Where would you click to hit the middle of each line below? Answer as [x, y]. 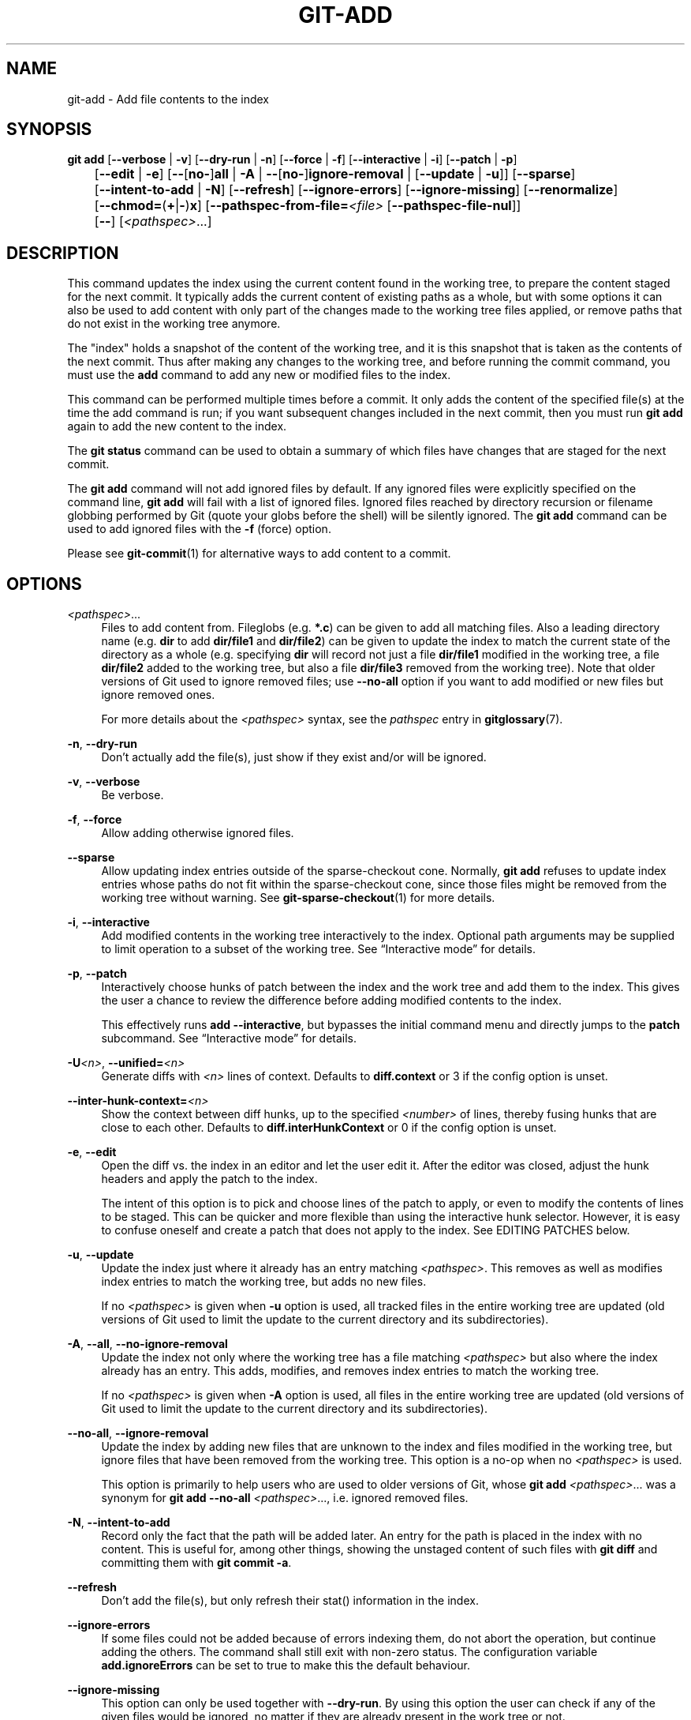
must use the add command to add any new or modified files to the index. [259, 375]
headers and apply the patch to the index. [209, 1179]
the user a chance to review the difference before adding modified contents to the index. [331, 1001]
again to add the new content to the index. [177, 426]
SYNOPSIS [49, 130]
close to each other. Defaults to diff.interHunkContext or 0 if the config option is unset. [329, 1128]
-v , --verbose [104, 782]
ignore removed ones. [158, 695]
